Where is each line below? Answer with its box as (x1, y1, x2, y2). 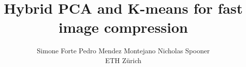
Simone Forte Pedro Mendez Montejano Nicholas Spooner (37, 45, 210, 56)
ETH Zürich (105, 55, 142, 65)
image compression (58, 17, 188, 37)
